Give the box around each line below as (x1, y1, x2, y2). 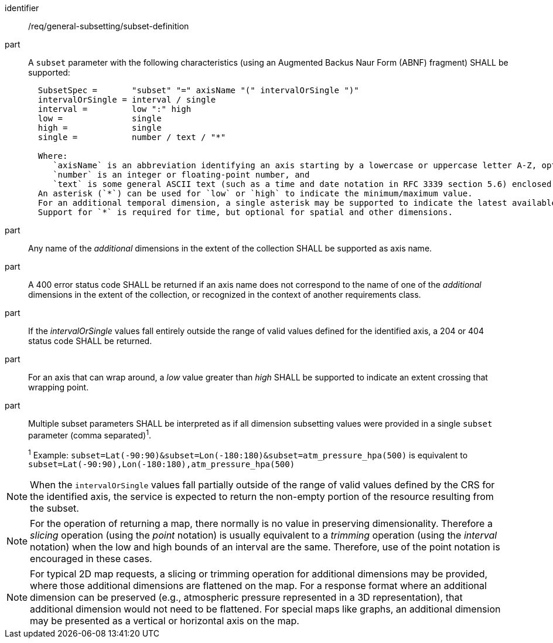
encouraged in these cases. (30, 553, 152, 565)
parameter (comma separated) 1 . (28, 428, 151, 440)
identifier (5, 3, 39, 13)
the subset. (30, 502, 79, 515)
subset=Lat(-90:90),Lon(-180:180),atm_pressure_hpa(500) (28, 460, 295, 470)
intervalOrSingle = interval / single (37, 95, 216, 104)
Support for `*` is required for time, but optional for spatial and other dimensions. (37, 207, 453, 217)
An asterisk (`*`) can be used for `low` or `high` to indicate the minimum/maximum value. (37, 189, 473, 198)
